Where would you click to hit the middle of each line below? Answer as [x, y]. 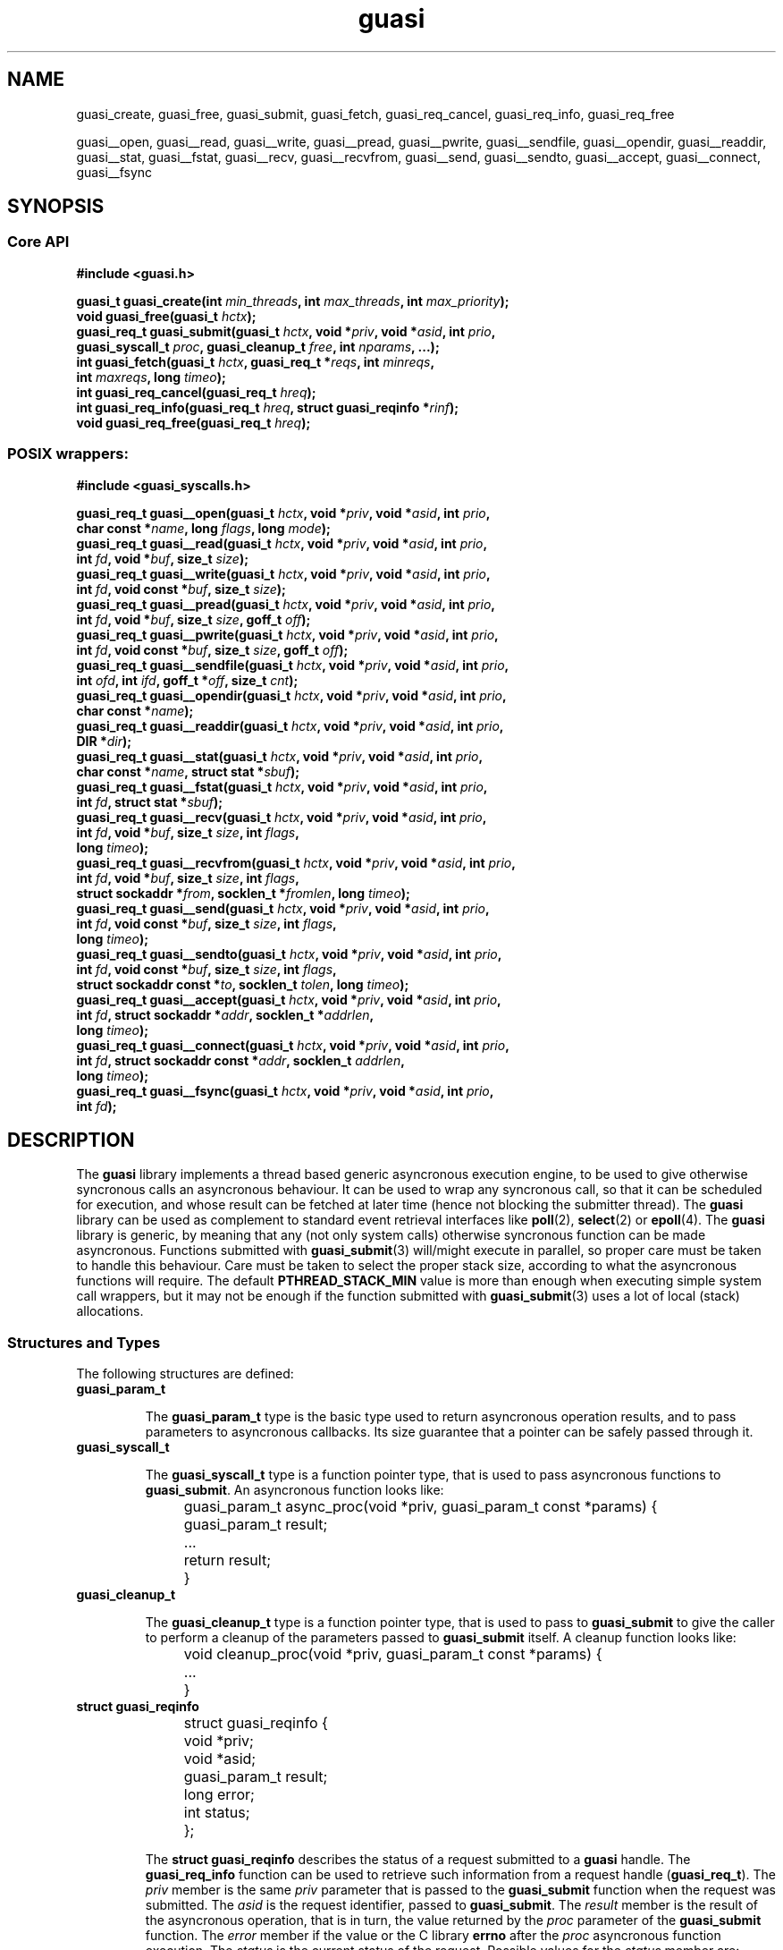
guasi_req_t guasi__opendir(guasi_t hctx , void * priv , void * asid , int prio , [291, 695]
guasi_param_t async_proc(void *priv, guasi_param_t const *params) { [421, 1507]
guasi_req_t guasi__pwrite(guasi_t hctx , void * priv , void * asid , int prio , [287, 634]
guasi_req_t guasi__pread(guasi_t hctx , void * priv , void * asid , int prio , [286, 604]
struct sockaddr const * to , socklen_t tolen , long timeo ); [243, 984]
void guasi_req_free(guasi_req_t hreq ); [194, 422]
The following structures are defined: [185, 1374]
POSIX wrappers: [68, 454]
